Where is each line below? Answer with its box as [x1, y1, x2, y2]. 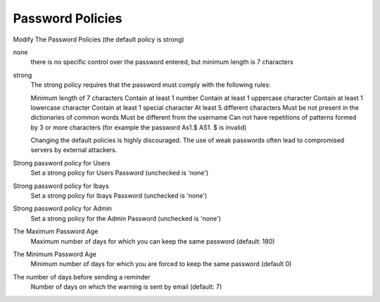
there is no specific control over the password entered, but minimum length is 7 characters [30, 58, 293, 66]
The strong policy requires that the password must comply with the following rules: [30, 81, 271, 89]
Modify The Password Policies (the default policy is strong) [13, 35, 184, 44]
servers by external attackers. [30, 146, 118, 154]
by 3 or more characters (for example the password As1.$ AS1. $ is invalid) [30, 123, 247, 132]
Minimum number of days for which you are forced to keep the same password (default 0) [30, 260, 292, 268]
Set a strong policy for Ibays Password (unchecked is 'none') [30, 191, 208, 200]
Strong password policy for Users [13, 158, 110, 167]
